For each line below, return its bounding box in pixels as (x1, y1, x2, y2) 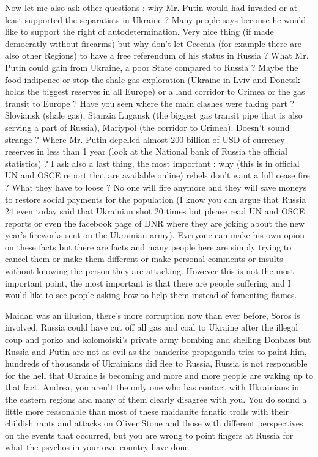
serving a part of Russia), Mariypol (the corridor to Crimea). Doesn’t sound (5, 120, 290, 133)
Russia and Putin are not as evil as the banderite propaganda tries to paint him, (5, 345, 307, 357)
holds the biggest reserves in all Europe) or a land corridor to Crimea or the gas (5, 85, 305, 98)
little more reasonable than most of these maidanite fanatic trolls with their (5, 404, 289, 417)
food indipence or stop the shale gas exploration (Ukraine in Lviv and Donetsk (5, 73, 300, 86)
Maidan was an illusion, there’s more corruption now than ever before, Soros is (5, 309, 300, 321)
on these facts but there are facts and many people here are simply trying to (5, 240, 292, 253)
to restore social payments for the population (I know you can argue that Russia (5, 192, 306, 205)
